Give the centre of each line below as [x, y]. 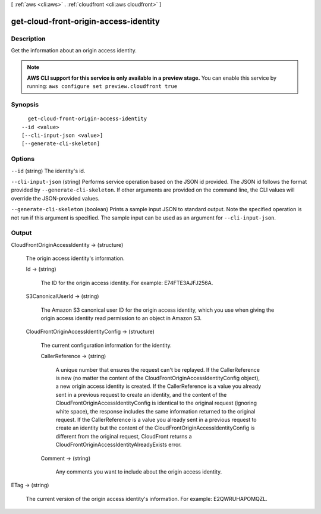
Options [23, 159]
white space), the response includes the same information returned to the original [155, 411]
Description [28, 39]
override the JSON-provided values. [55, 198]
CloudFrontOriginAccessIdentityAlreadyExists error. [119, 445]
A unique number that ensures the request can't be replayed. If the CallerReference [158, 369]
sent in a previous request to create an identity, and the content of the [141, 394]
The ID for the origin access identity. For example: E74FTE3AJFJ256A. [127, 283]
